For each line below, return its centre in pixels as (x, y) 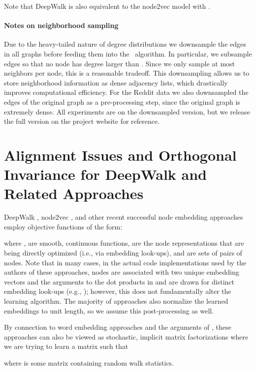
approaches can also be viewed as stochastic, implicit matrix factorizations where (126, 336)
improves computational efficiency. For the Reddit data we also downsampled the (126, 92)
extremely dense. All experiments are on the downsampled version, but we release (127, 111)
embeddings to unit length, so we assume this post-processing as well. (109, 310)
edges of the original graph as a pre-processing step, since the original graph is (122, 101)
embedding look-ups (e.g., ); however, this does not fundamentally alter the (118, 291)
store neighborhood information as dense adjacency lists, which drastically (116, 82)
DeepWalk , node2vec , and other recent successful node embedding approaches (124, 217)
